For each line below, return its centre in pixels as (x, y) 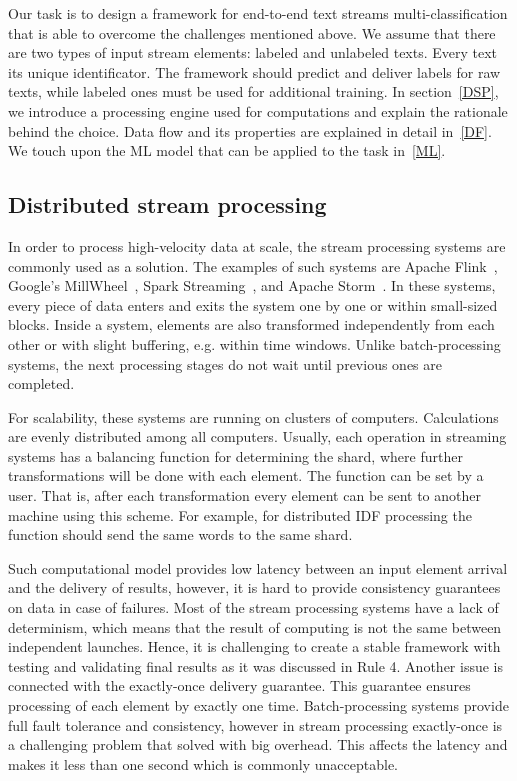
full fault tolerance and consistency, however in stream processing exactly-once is (255, 724)
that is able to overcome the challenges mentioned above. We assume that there (252, 32)
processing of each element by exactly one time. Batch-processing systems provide (258, 705)
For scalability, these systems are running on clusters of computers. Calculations (253, 416)
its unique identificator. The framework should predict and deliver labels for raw (254, 71)
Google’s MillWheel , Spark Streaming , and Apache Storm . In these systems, (252, 285)
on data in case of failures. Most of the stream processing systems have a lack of (253, 607)
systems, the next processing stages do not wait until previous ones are (225, 363)
